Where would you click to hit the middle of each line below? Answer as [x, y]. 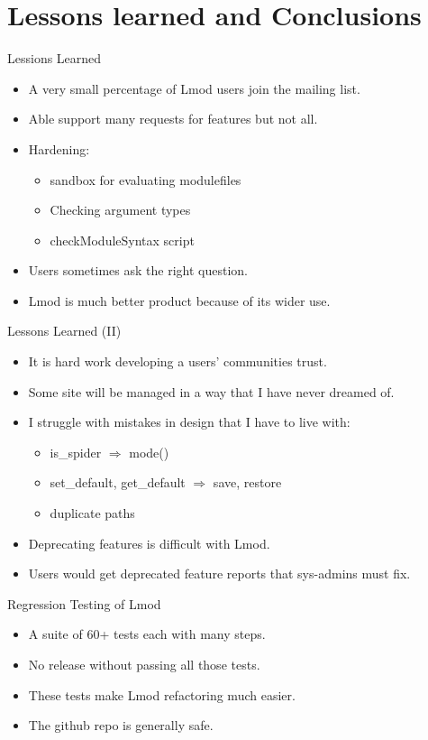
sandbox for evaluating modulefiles [146, 179]
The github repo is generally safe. [121, 725]
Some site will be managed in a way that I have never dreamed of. [211, 391]
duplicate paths [92, 513]
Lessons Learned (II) [64, 331]
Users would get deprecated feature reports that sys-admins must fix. [219, 573]
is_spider [76, 452]
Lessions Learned [55, 58]
